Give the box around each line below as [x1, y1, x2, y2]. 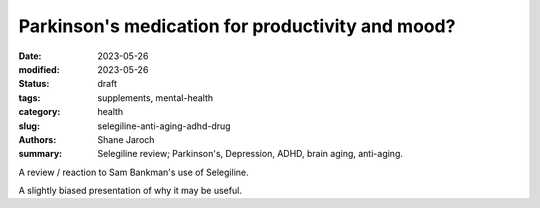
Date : [18, 50, 42, 62]
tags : [18, 91, 41, 104]
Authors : [18, 133, 57, 145]
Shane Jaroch [97, 133, 155, 145]
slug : [18, 120, 40, 132]
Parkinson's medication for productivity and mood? [18, 15, 456, 37]
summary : [18, 148, 63, 160]
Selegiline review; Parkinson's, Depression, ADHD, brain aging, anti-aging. [97, 148, 404, 160]
